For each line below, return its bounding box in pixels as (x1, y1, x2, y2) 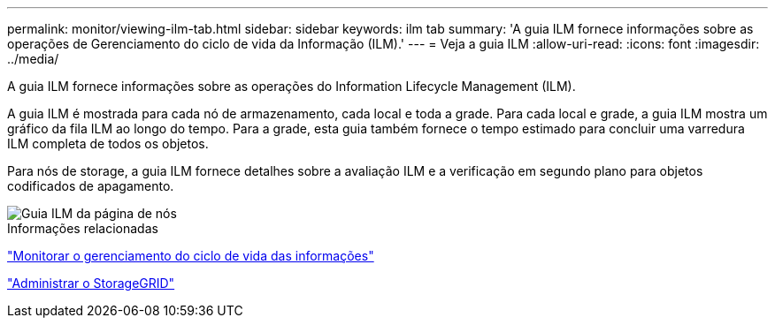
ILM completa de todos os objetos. (7, 136, 209, 151)
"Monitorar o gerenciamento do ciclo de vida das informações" (7, 248, 374, 263)
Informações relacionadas (7, 221, 158, 236)
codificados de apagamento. (7, 178, 174, 193)
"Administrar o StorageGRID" (7, 276, 175, 291)
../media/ (7, 51, 59, 66)
